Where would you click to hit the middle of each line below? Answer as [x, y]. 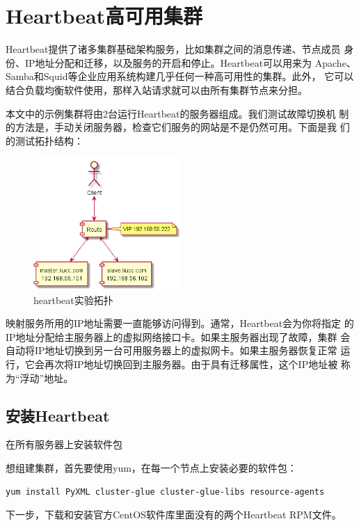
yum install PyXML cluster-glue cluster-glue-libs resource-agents [165, 492]
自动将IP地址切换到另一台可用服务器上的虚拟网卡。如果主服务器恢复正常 [171, 350]
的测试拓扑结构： [45, 140]
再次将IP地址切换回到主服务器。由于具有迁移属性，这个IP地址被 [191, 364]
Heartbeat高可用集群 [104, 16]
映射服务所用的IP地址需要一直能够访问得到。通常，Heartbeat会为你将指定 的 [180, 323]
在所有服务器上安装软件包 [64, 444]
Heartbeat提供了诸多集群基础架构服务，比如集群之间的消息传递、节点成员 [173, 49]
